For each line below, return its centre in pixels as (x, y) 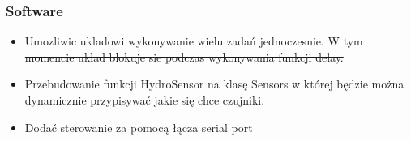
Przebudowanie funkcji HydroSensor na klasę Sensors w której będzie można (214, 84)
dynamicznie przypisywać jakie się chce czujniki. (145, 100)
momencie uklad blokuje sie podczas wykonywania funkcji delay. (184, 56)
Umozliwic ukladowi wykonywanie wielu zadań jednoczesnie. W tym (194, 41)
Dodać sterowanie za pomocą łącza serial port (139, 127)
